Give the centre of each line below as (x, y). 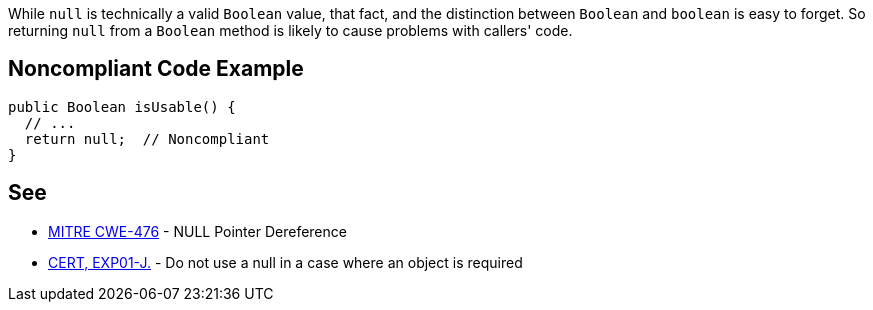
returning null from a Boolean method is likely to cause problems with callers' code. (290, 30)
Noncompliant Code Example (156, 69)
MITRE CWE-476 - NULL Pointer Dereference (197, 231)
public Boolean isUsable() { (122, 106)
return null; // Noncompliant (147, 138)
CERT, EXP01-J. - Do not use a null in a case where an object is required (285, 262)
